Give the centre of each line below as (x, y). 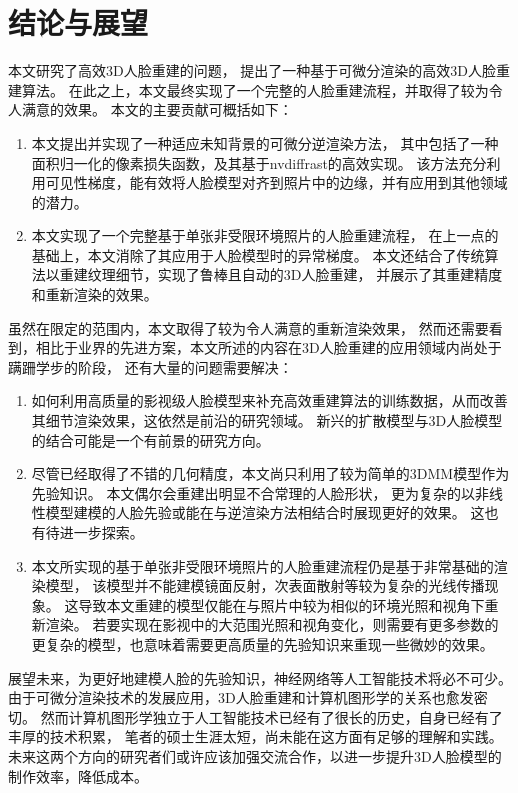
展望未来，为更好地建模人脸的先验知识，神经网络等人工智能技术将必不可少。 (260, 677)
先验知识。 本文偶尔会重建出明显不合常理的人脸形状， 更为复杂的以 (253, 492)
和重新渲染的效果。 (94, 294)
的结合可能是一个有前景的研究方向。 (150, 439)
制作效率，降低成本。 (78, 775)
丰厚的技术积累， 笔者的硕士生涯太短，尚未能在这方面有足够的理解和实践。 (255, 736)
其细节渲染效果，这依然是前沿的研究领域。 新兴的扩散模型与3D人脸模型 (267, 420)
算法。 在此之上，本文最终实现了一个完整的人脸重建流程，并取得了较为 (255, 89)
